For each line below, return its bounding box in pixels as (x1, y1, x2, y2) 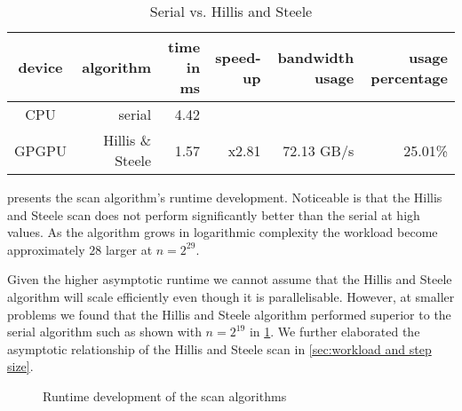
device (18, 57, 63, 77)
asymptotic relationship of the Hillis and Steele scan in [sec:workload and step (7, 339, 432, 358)
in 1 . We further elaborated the (249, 322, 420, 341)
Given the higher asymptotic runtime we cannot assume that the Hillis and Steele (7, 270, 452, 288)
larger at (105, 240, 153, 258)
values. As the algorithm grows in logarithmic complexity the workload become (7, 223, 438, 241)
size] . (7, 357, 34, 375)
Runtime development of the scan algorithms (43, 386, 287, 405)
